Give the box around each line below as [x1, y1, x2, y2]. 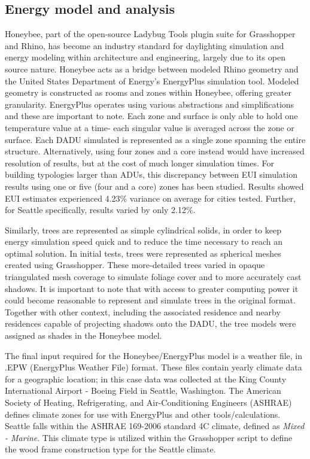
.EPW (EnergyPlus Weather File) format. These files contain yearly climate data [5, 361, 302, 373]
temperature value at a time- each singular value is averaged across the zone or [5, 121, 294, 133]
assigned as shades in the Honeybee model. [5, 329, 162, 342]
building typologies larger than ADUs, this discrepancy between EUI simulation [5, 168, 297, 181]
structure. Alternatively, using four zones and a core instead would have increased [5, 145, 305, 157]
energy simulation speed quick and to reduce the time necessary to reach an [5, 235, 282, 248]
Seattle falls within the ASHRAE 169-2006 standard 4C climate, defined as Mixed [5, 420, 305, 432]
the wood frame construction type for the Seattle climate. [5, 443, 216, 455]
